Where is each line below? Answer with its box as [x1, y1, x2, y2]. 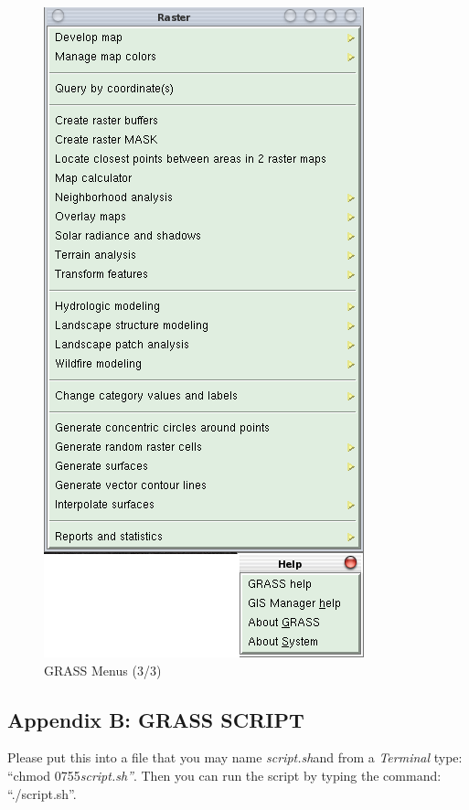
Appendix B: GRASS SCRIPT [7, 705, 304, 733]
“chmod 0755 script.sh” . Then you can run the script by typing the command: [7, 765, 442, 784]
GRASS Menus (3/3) [44, 660, 162, 679]
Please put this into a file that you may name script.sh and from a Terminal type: [7, 748, 463, 767]
